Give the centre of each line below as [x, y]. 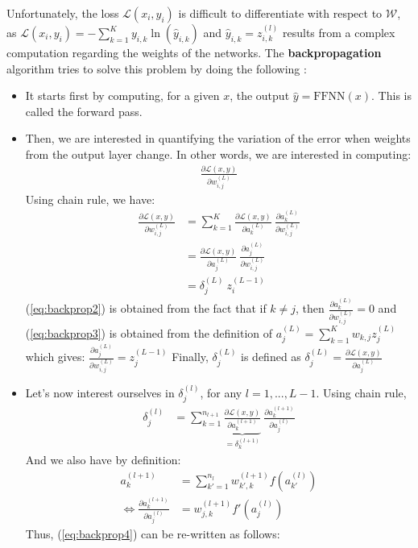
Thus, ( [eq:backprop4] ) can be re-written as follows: [153, 534]
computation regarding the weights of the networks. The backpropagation [194, 52]
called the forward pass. [84, 111]
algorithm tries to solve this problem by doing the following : [157, 68]
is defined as [271, 357]
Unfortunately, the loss [63, 13]
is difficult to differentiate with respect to [280, 13]
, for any [221, 392]
